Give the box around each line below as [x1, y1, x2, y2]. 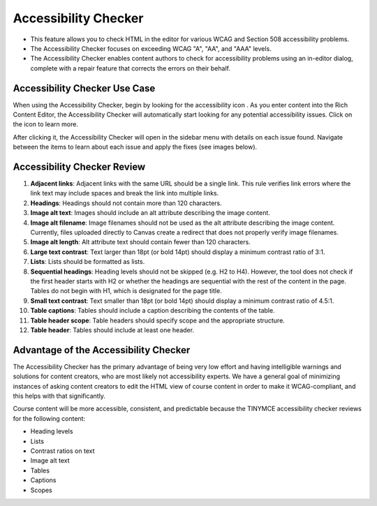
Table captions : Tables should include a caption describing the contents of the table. [30, 306, 275, 315]
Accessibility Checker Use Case [13, 82, 156, 94]
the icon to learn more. [13, 120, 78, 128]
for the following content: [13, 414, 86, 422]
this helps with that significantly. [13, 392, 106, 401]
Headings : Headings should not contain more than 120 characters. [30, 199, 223, 207]
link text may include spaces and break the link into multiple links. [30, 189, 219, 198]
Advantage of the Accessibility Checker [13, 344, 191, 356]
